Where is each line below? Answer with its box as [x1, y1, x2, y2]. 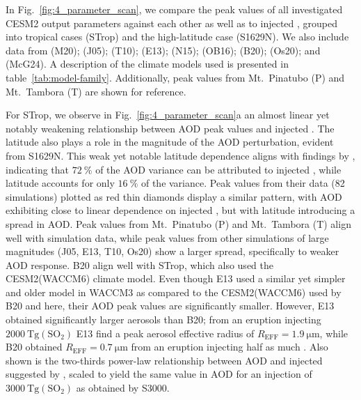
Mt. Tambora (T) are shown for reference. [6, 84, 186, 98]
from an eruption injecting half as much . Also [131, 339, 328, 354]
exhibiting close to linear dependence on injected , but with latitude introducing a [6, 203, 355, 217]
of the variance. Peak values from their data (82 [141, 176, 345, 190]
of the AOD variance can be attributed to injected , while [95, 162, 342, 176]
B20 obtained [6, 339, 63, 354]
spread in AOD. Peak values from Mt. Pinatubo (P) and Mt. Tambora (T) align [6, 216, 351, 231]
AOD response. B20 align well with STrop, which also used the [6, 257, 273, 272]
